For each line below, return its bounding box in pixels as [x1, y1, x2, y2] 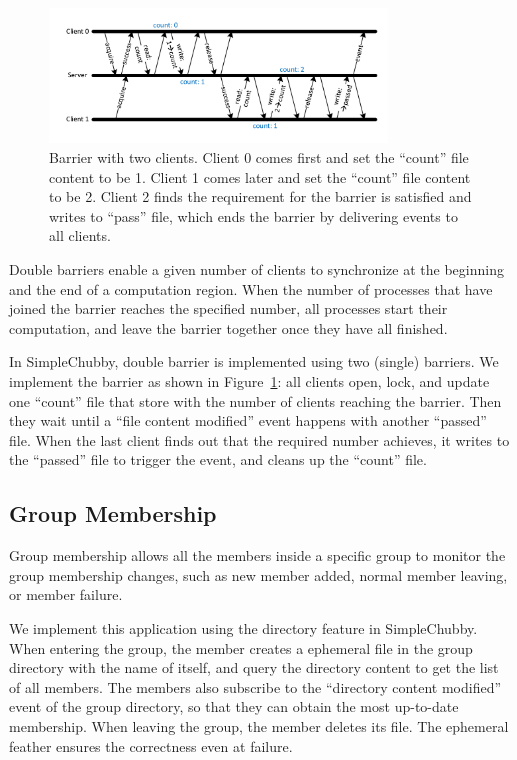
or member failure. [9, 584, 123, 605]
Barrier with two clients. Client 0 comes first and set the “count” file [49, 147, 469, 168]
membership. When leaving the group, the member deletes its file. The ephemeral [9, 715, 509, 736]
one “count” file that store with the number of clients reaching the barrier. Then [9, 390, 502, 411]
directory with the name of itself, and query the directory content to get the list [9, 657, 499, 678]
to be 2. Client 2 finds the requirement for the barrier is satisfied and [49, 186, 472, 207]
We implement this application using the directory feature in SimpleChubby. [9, 617, 478, 638]
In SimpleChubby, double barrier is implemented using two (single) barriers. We [9, 351, 499, 372]
